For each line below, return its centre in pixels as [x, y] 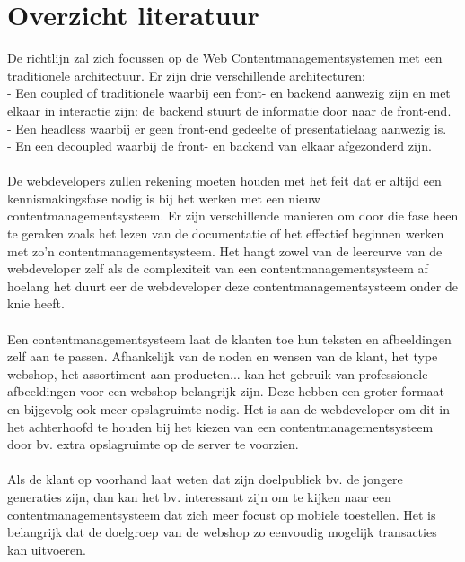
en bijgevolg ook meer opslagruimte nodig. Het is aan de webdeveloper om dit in [228, 409]
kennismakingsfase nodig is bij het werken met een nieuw [164, 198]
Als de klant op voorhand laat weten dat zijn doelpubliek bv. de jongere [205, 479]
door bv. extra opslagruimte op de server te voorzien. [153, 444]
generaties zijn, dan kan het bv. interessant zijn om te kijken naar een [199, 496]
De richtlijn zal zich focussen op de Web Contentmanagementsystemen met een [225, 58]
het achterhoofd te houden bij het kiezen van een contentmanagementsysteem [220, 426]
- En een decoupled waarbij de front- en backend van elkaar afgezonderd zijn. [219, 146]
